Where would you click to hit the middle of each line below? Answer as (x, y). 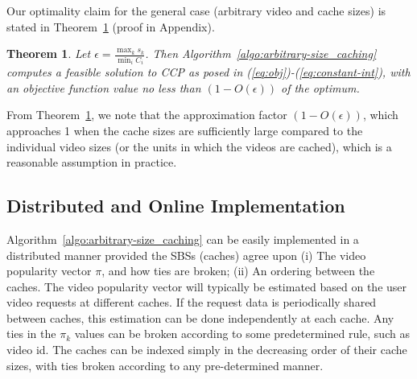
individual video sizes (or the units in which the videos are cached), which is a (199, 146)
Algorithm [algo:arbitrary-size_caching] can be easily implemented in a (183, 239)
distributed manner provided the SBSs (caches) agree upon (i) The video (186, 255)
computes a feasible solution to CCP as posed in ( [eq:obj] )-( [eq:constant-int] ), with (208, 72)
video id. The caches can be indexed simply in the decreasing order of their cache (207, 350)
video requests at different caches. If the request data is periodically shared (192, 302)
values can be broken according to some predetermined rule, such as (242, 334)
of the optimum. (320, 87)
